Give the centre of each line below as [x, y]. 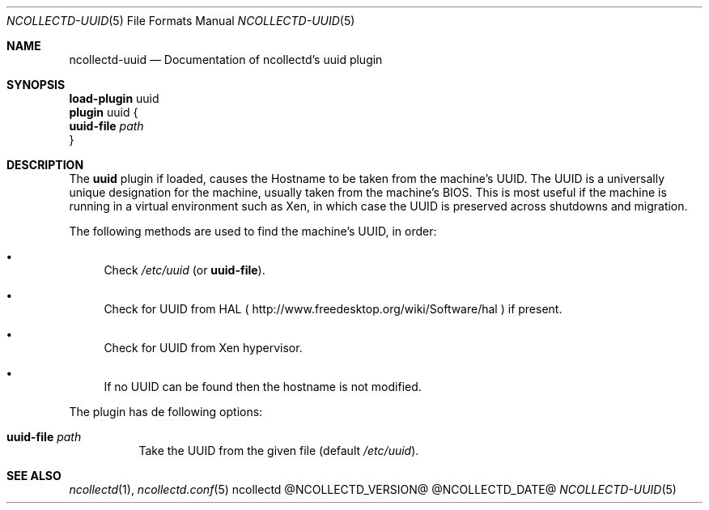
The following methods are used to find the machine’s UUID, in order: [253, 231]
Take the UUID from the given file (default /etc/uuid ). [279, 450]
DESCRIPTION [45, 165]
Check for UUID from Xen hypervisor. [203, 348]
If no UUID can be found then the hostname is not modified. [263, 387]
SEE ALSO [34, 476]
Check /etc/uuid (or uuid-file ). [185, 270]
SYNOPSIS [36, 85]
